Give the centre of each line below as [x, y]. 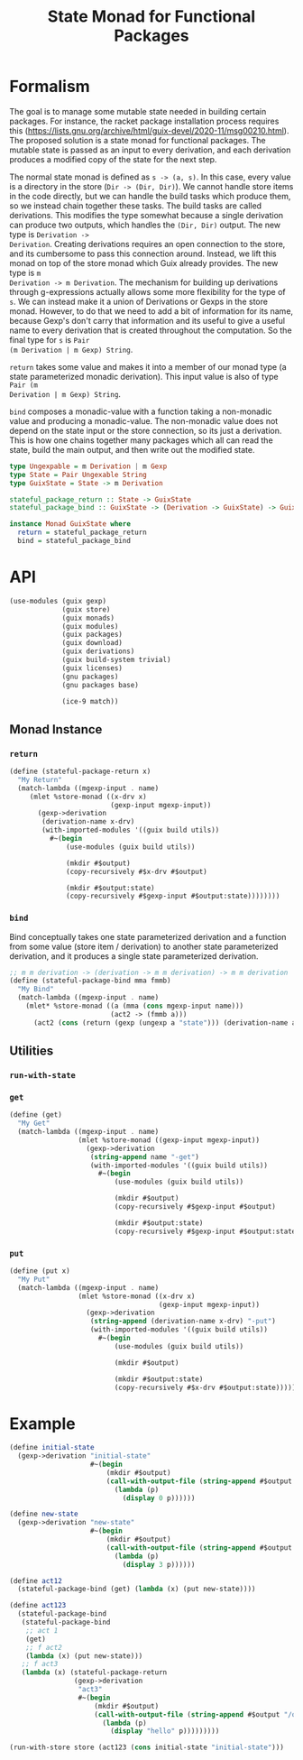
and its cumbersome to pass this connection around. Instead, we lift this [143, 253]
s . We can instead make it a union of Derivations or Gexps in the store [139, 301]
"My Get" [34, 1124]
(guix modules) [90, 626]
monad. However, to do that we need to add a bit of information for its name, [151, 311]
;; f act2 [44, 1647]
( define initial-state [52, 1448]
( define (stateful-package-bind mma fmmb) [90, 981]
